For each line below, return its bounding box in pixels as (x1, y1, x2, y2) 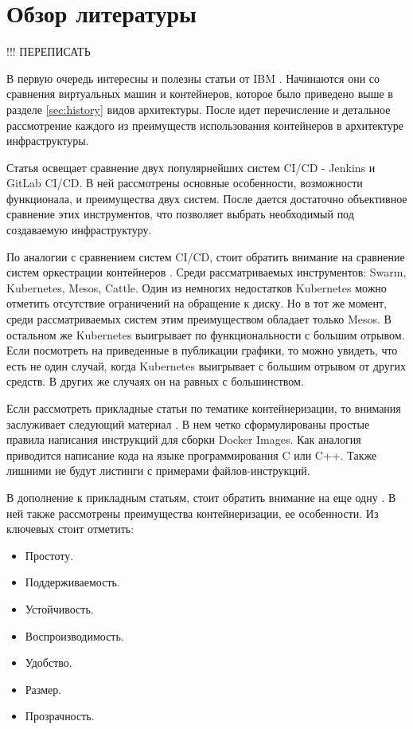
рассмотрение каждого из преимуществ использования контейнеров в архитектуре (6, 116, 404, 133)
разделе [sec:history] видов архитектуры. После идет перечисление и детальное (6, 100, 391, 117)
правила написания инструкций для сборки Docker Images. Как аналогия (6, 431, 361, 448)
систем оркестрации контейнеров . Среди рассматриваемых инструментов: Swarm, (6, 264, 407, 280)
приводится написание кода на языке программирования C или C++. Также (6, 446, 377, 463)
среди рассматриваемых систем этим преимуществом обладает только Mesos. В (6, 311, 392, 327)
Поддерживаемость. (25, 574, 120, 590)
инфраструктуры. (6, 132, 89, 149)
